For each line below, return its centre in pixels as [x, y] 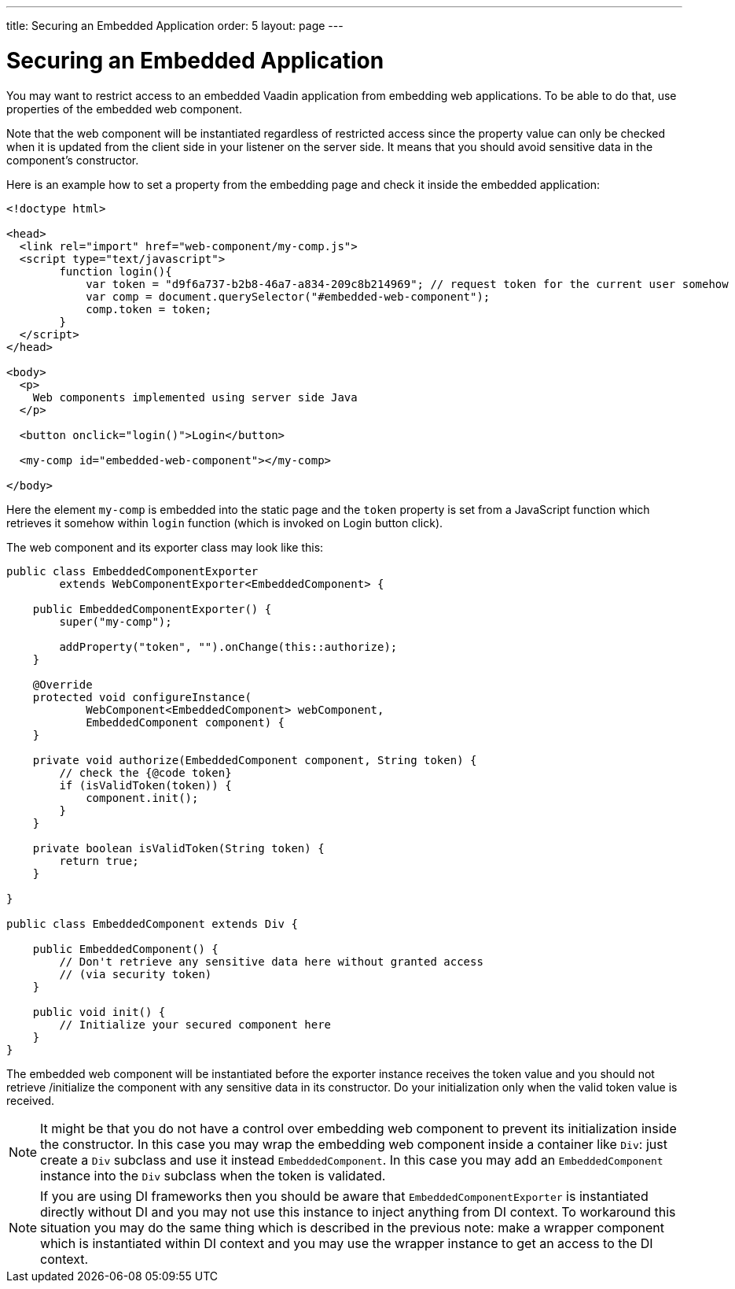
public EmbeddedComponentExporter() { [152, 609]
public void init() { [99, 1012]
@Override [62, 684]
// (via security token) [136, 974]
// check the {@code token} [145, 772]
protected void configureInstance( [142, 697]
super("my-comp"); [116, 621]
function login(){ [116, 271]
